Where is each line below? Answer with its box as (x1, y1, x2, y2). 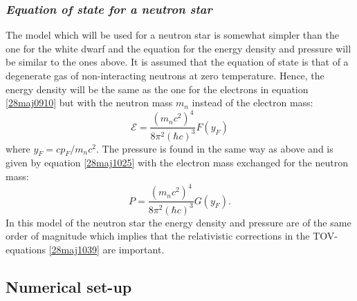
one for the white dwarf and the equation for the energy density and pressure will (6, 41, 351, 55)
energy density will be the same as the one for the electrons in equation (6, 81, 309, 96)
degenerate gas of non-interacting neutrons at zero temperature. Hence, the (6, 68, 324, 82)
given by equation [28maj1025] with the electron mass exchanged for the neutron (6, 155, 348, 170)
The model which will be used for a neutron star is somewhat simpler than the (6, 28, 339, 42)
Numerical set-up (6, 275, 132, 297)
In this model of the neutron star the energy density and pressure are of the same (6, 215, 351, 229)
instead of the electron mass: (192, 95, 313, 110)
